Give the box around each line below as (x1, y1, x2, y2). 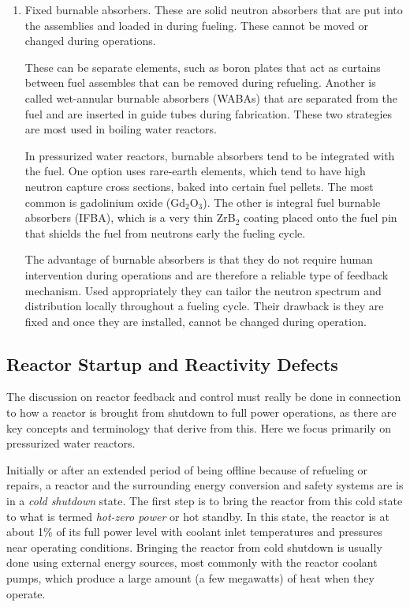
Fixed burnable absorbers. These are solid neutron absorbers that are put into (24, 2, 403, 17)
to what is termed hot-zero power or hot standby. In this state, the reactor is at (6, 508, 389, 524)
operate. (6, 585, 46, 601)
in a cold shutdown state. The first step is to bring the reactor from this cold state (6, 493, 403, 509)
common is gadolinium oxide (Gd (24, 193, 185, 210)
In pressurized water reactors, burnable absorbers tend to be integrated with (24, 147, 395, 163)
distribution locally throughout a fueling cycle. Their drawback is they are (24, 298, 384, 314)
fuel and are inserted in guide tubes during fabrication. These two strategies (24, 105, 393, 122)
